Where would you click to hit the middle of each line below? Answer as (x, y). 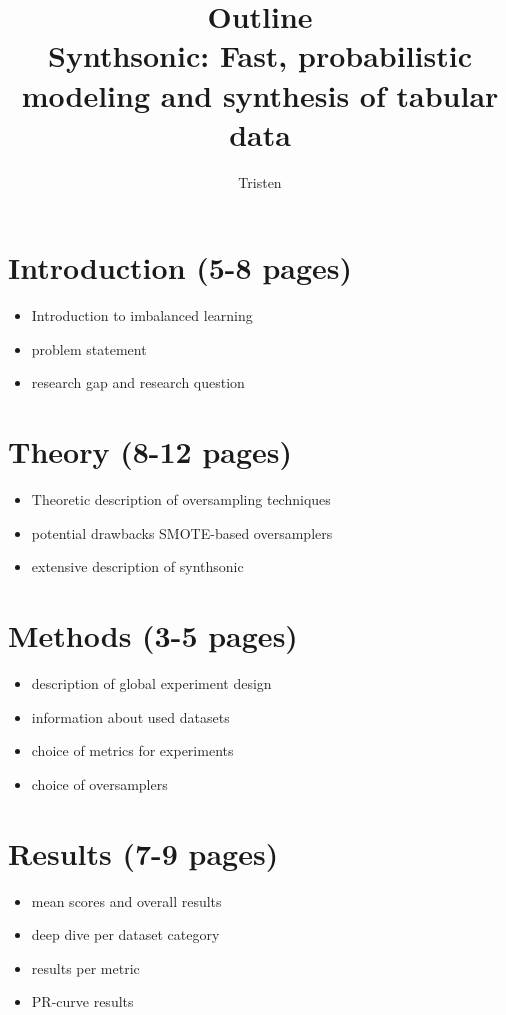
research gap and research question (138, 382)
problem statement (89, 348)
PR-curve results (82, 1001)
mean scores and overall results (126, 900)
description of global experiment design (151, 683)
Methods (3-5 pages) (153, 635)
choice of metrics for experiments (132, 750)
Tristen (260, 181)
